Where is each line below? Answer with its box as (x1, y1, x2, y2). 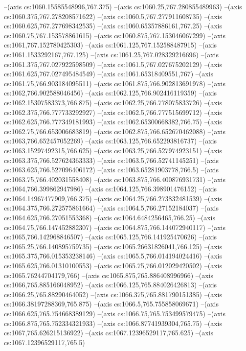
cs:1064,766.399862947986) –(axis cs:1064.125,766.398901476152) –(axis (4, 184, 217, 194)
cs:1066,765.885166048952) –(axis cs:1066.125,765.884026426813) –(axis (4, 280, 217, 290)
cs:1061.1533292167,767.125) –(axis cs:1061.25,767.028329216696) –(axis (4, 49, 219, 59)
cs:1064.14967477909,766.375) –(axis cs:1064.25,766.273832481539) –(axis (4, 193, 222, 203)
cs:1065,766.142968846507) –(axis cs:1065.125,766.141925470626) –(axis (4, 232, 217, 242)
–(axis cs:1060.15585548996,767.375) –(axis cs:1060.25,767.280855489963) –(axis (4, 1, 242, 11)
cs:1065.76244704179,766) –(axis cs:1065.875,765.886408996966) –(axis (4, 270, 214, 280)
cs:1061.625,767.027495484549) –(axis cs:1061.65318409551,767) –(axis (4, 69, 214, 79)
